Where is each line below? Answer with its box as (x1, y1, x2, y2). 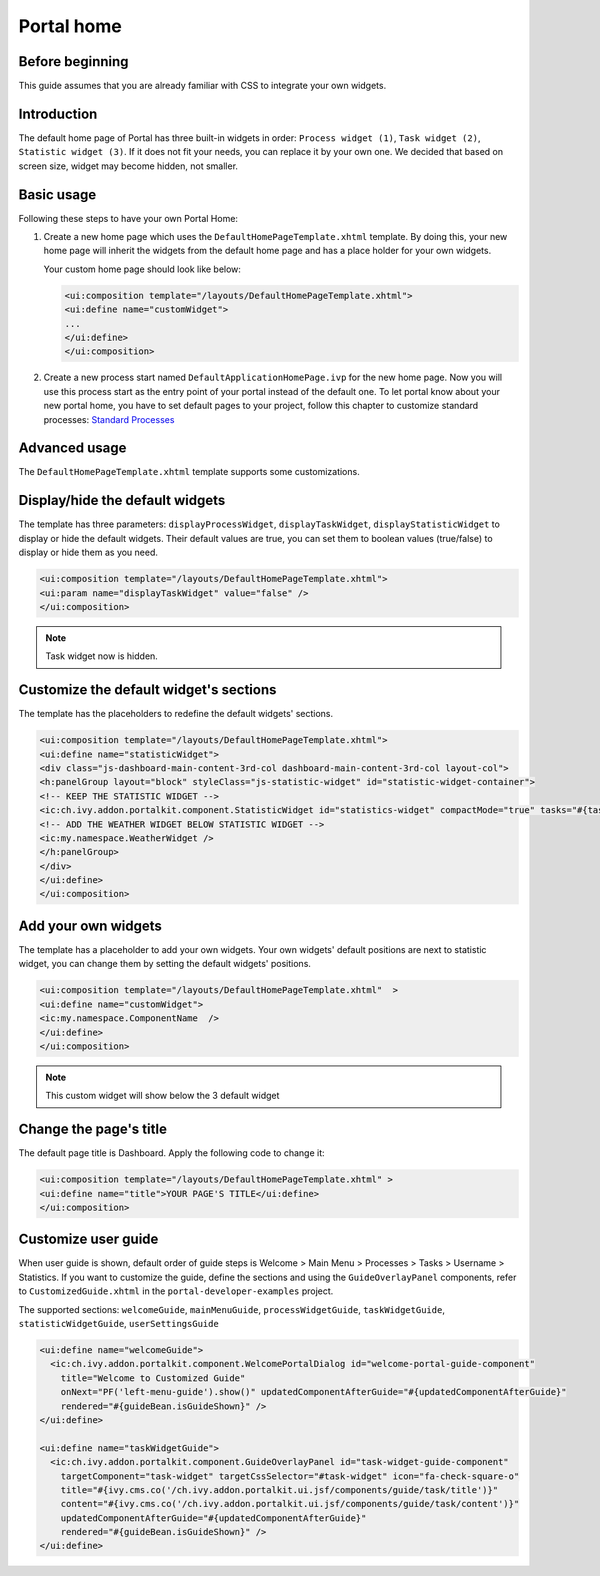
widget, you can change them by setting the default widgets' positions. (18, 958, 312, 970)
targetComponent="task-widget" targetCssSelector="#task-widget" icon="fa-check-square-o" (60, 1470, 520, 1482)
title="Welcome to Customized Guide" (60, 1372, 246, 1384)
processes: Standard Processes (43, 413, 175, 425)
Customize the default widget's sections (18, 681, 277, 699)
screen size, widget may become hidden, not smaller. (18, 160, 239, 172)
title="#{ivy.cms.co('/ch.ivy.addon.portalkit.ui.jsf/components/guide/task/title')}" (60, 1484, 499, 1495)
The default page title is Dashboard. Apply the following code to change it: (18, 1147, 325, 1159)
